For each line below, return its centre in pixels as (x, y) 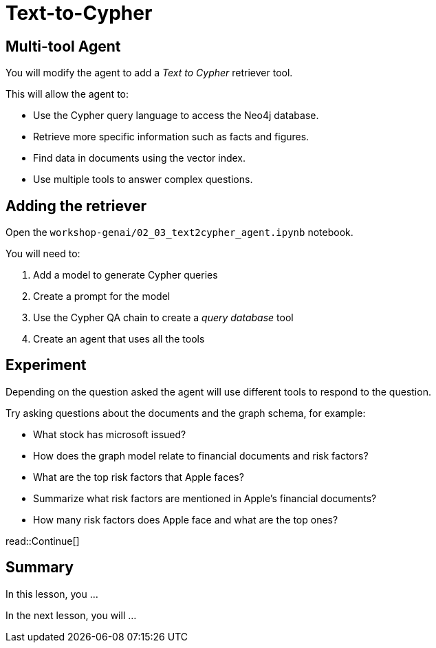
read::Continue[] (43, 541)
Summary (40, 568)
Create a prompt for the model (102, 296)
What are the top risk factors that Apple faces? (139, 477)
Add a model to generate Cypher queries (126, 275)
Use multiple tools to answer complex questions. (143, 180)
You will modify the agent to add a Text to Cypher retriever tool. (149, 73)
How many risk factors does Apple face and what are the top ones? (186, 519)
